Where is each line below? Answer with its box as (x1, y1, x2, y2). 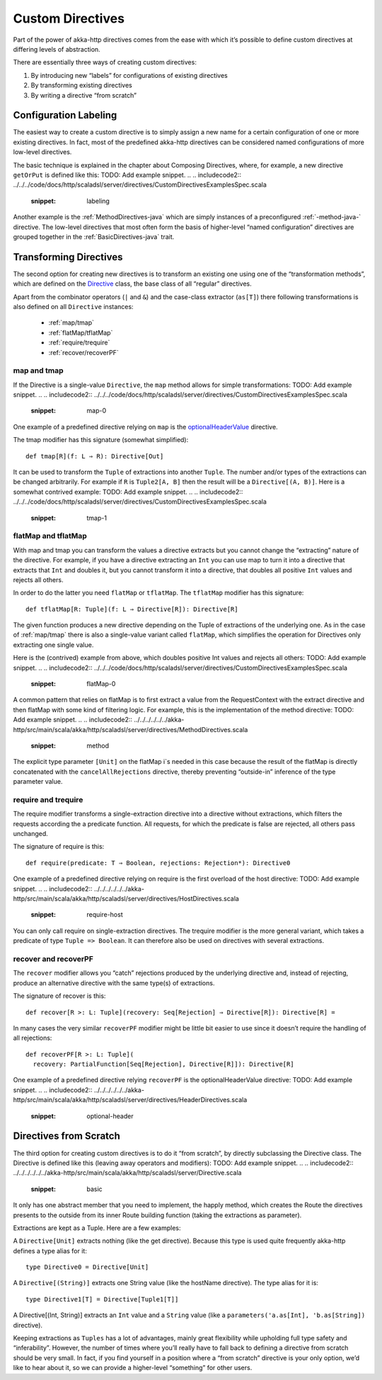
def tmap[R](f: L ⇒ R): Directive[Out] (25, 452, 164, 460)
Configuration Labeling (13, 110, 117, 122)
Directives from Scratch (13, 1130, 120, 1142)
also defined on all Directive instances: (13, 303, 134, 311)
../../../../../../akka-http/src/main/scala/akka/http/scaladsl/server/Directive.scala (13, 1169, 242, 1177)
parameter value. (13, 777, 63, 786)
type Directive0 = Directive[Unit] (25, 1263, 149, 1271)
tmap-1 (86, 514, 108, 522)
